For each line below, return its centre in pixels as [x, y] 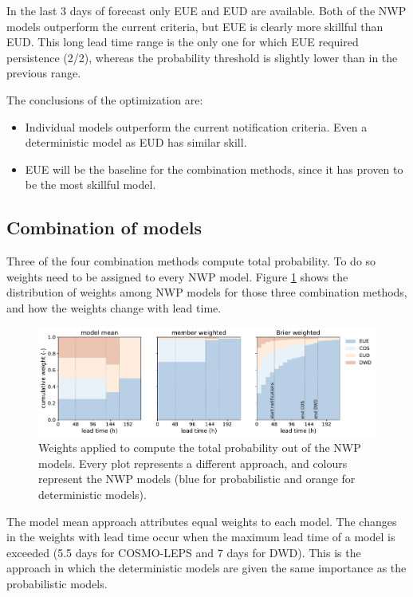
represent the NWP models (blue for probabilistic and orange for [197, 479]
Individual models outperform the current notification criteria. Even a [196, 126]
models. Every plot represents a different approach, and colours [193, 463]
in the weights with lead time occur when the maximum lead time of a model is [201, 537]
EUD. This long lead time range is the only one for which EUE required [183, 42]
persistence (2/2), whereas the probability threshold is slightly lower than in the [202, 57]
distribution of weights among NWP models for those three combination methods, [207, 292]
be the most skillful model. [90, 185]
